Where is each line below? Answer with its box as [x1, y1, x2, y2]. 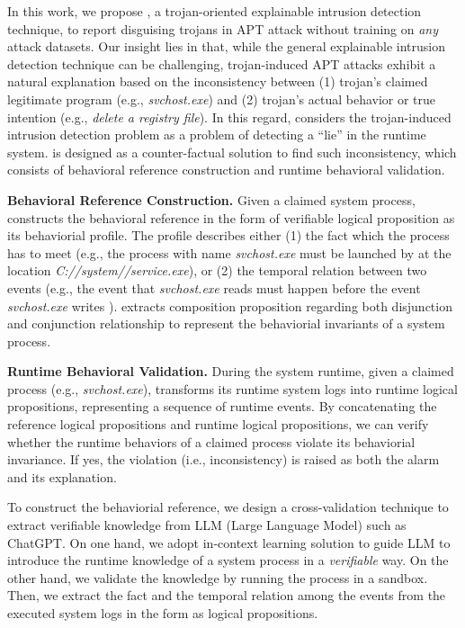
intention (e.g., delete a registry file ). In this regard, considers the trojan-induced [7, 107, 452, 126]
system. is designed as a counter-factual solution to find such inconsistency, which [7, 142, 457, 161]
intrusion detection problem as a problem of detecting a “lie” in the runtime [7, 125, 426, 144]
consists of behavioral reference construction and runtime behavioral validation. [7, 160, 445, 179]
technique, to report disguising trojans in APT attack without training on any [7, 19, 439, 38]
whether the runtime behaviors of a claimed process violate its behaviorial [7, 432, 416, 451]
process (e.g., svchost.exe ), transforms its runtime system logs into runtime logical [7, 379, 458, 398]
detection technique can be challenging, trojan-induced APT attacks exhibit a [7, 54, 436, 73]
